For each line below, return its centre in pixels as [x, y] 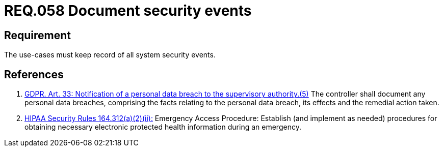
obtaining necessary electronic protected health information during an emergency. [163, 127]
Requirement [38, 35]
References [34, 74]
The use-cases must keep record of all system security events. [110, 55]
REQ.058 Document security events [128, 11]
